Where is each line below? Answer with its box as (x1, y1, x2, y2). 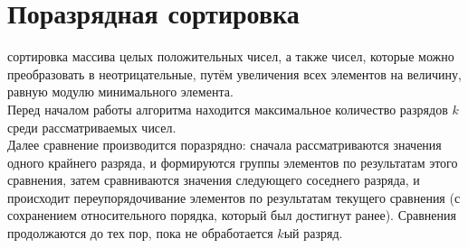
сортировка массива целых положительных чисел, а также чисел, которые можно (7, 47, 454, 66)
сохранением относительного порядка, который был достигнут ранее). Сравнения (7, 206, 456, 225)
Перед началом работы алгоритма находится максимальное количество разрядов (7, 99, 448, 118)
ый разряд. (283, 224, 343, 243)
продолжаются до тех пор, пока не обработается (7, 224, 273, 243)
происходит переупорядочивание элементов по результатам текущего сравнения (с (7, 188, 461, 207)
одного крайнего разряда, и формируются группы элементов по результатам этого (7, 152, 458, 171)
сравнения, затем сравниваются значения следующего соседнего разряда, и (7, 170, 420, 189)
